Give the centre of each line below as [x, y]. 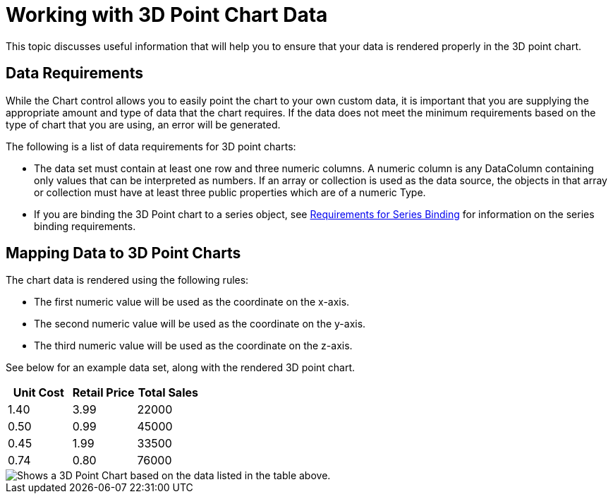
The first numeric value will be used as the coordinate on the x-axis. [192, 302]
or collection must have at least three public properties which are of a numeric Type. [230, 192]
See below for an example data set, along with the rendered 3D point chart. [181, 368]
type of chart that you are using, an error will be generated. [143, 124]
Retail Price [103, 393]
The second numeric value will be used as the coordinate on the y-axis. [200, 324]
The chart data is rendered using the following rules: [127, 280]
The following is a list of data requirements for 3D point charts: [151, 146]
